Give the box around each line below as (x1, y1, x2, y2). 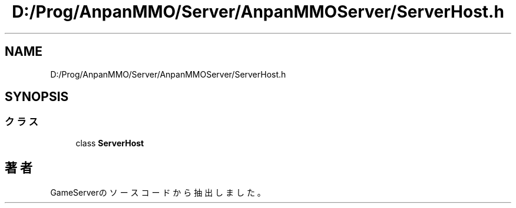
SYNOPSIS (5, 89, 69, 105)
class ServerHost (75, 137, 144, 148)
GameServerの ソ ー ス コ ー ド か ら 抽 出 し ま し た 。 (50, 187, 266, 197)
